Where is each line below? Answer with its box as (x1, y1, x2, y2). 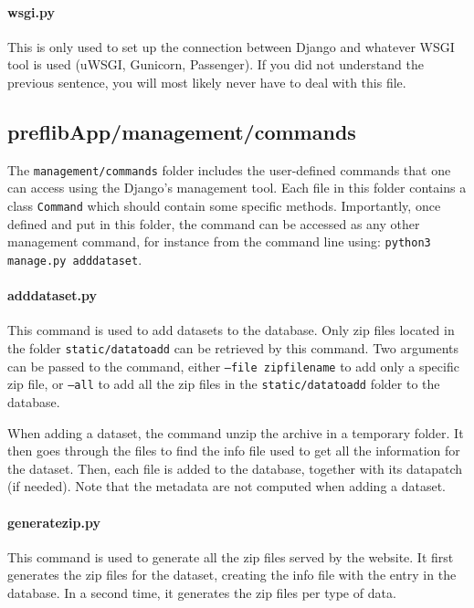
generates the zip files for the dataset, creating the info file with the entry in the (7, 565, 457, 584)
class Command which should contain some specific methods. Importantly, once (7, 196, 441, 215)
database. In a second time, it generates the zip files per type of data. (7, 582, 396, 602)
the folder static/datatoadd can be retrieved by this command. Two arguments (7, 338, 459, 357)
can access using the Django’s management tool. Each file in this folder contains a (7, 178, 467, 197)
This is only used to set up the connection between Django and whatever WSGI (7, 37, 455, 56)
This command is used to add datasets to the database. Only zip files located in (7, 320, 455, 340)
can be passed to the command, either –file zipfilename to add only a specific (7, 356, 459, 375)
